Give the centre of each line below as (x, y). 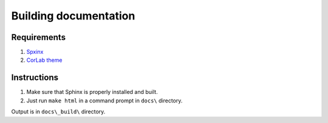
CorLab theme (44, 60)
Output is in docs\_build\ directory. (58, 111)
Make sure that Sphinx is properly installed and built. (92, 92)
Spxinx (35, 52)
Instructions (35, 78)
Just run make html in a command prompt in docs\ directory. (104, 101)
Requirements (39, 37)
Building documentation (73, 16)
